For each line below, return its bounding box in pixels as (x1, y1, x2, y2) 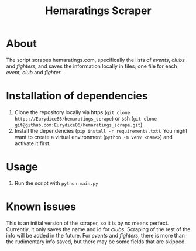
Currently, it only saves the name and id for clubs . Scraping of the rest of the (6, 225, 191, 232)
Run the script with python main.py (14, 180, 98, 187)
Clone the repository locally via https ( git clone (14, 108, 130, 115)
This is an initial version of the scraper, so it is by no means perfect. (6, 219, 169, 226)
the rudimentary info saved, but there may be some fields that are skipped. (6, 238, 186, 245)
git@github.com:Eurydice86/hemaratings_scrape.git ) (14, 121, 143, 128)
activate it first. (14, 139, 51, 147)
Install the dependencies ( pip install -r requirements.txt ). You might (14, 127, 188, 134)
